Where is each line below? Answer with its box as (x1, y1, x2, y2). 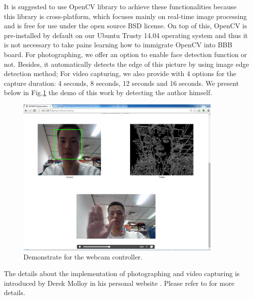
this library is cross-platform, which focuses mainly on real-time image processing (4, 11, 247, 21)
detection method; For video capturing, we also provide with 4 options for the (4, 68, 236, 79)
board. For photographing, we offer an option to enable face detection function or (4, 49, 247, 59)
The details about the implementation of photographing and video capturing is (4, 268, 240, 278)
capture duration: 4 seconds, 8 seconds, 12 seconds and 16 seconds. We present (4, 78, 239, 88)
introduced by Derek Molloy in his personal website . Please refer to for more (4, 278, 234, 288)
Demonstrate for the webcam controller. (23, 252, 143, 262)
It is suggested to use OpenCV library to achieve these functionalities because (4, 1, 236, 11)
